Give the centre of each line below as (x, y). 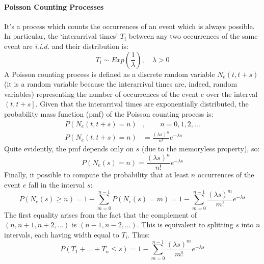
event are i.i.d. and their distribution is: (67, 46)
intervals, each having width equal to (62, 234)
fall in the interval (57, 185)
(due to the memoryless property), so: (201, 149)
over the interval (232, 94)
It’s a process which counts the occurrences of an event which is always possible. (129, 26)
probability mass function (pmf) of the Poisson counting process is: (109, 113)
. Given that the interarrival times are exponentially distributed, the (142, 104)
